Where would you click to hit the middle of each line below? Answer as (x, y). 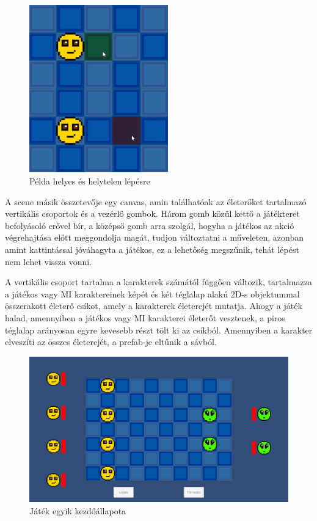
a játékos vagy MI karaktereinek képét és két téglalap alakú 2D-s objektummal (152, 293)
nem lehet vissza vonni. (49, 261)
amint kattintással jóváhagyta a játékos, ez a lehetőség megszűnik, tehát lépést (152, 249)
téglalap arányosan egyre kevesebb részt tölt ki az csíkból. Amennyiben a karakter (159, 330)
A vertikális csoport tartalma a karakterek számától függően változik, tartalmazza (158, 282)
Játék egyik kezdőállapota (78, 510)
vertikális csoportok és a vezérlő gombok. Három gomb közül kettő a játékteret (152, 213)
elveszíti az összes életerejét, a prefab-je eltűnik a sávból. (111, 342)
